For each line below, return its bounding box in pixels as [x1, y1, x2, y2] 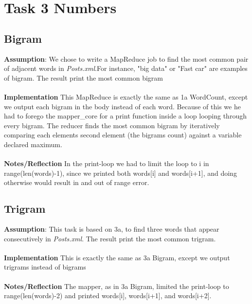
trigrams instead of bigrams [4, 262, 86, 272]
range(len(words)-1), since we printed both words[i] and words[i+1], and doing [4, 168, 237, 178]
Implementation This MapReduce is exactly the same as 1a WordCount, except [4, 91, 248, 101]
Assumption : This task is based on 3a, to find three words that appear [4, 224, 219, 234]
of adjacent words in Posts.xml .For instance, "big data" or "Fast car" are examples [4, 63, 248, 73]
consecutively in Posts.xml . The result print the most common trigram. [4, 233, 216, 243]
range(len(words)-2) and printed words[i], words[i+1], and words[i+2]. [4, 290, 212, 301]
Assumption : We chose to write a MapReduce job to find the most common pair [4, 53, 249, 64]
